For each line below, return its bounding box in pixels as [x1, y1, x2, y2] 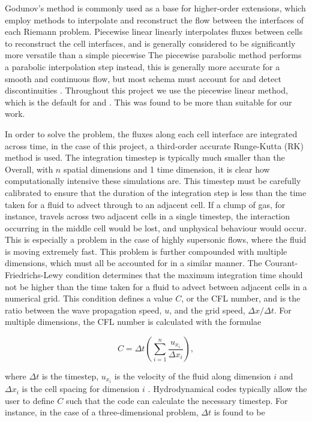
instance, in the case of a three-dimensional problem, [5, 406, 199, 418]
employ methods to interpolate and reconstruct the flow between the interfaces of [5, 13, 304, 26]
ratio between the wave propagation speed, [5, 303, 162, 316]
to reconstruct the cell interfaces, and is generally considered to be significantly [5, 37, 296, 49]
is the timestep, [41, 370, 99, 382]
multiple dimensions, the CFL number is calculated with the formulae [5, 315, 262, 328]
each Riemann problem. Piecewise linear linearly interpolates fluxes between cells [5, 25, 303, 38]
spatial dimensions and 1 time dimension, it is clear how [63, 162, 270, 175]
